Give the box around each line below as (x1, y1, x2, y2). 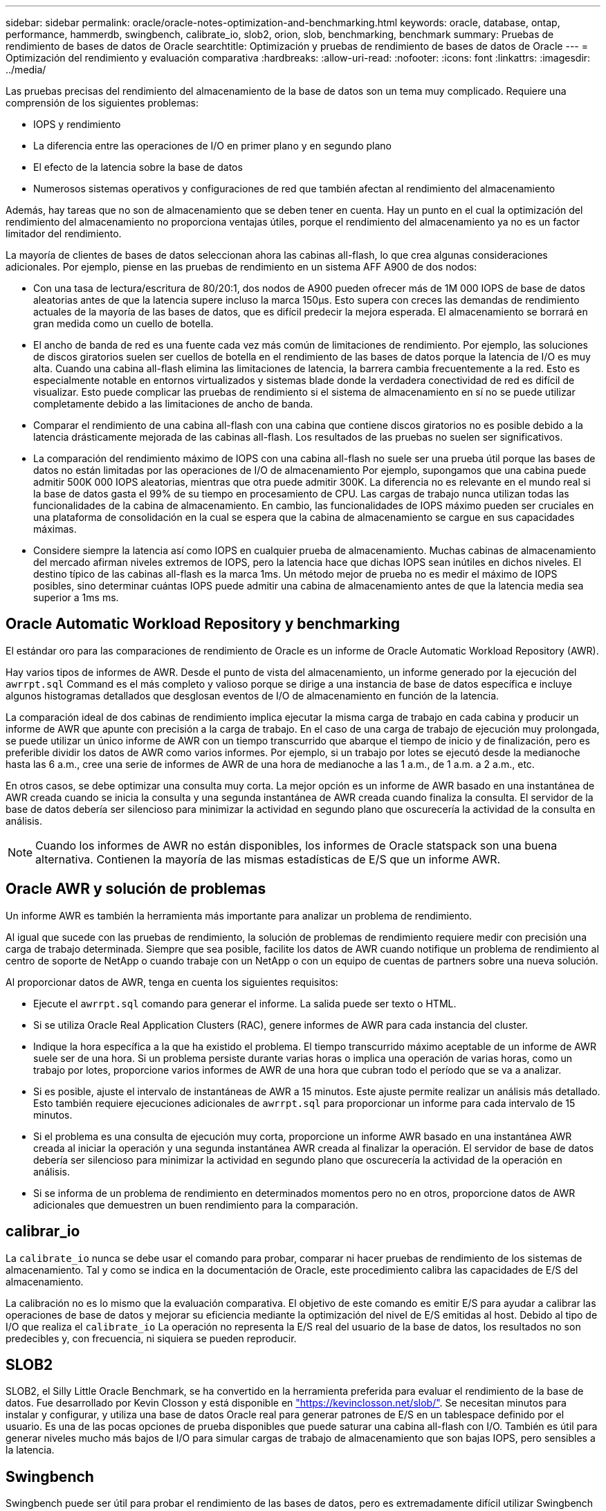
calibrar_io (6, 1222, 80, 1240)
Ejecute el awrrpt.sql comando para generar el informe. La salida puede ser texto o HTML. (33, 997, 457, 1009)
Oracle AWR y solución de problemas (6, 880, 266, 898)
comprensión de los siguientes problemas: (6, 97, 199, 109)
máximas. (33, 523, 77, 535)
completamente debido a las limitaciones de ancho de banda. (33, 398, 313, 410)
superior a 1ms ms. (33, 592, 119, 603)
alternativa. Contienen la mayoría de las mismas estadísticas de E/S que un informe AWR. (35, 852, 501, 866)
